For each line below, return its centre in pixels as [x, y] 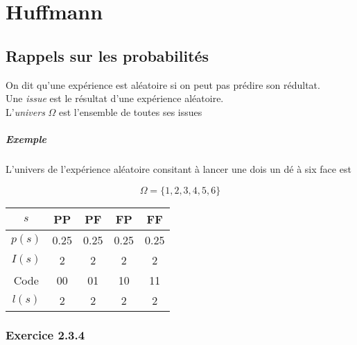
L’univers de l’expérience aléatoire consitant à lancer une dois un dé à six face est [178, 168]
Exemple [26, 138]
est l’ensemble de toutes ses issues [131, 111]
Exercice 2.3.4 [45, 335]
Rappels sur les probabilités [107, 55]
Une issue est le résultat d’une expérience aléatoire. [115, 98]
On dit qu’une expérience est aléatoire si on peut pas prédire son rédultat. [163, 84]
